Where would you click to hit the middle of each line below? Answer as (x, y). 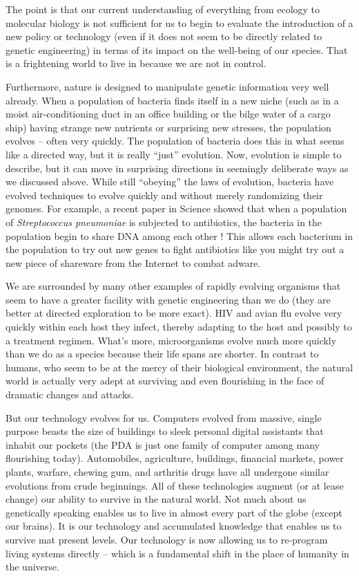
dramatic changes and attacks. (70, 394)
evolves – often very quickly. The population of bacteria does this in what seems (175, 141)
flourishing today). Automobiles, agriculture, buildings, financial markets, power (175, 458)
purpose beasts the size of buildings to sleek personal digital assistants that (165, 431)
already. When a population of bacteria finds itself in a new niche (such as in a (172, 100)
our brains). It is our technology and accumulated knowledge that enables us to (174, 526)
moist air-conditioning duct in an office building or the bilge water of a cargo (168, 114)
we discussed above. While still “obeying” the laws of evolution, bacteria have (170, 182)
